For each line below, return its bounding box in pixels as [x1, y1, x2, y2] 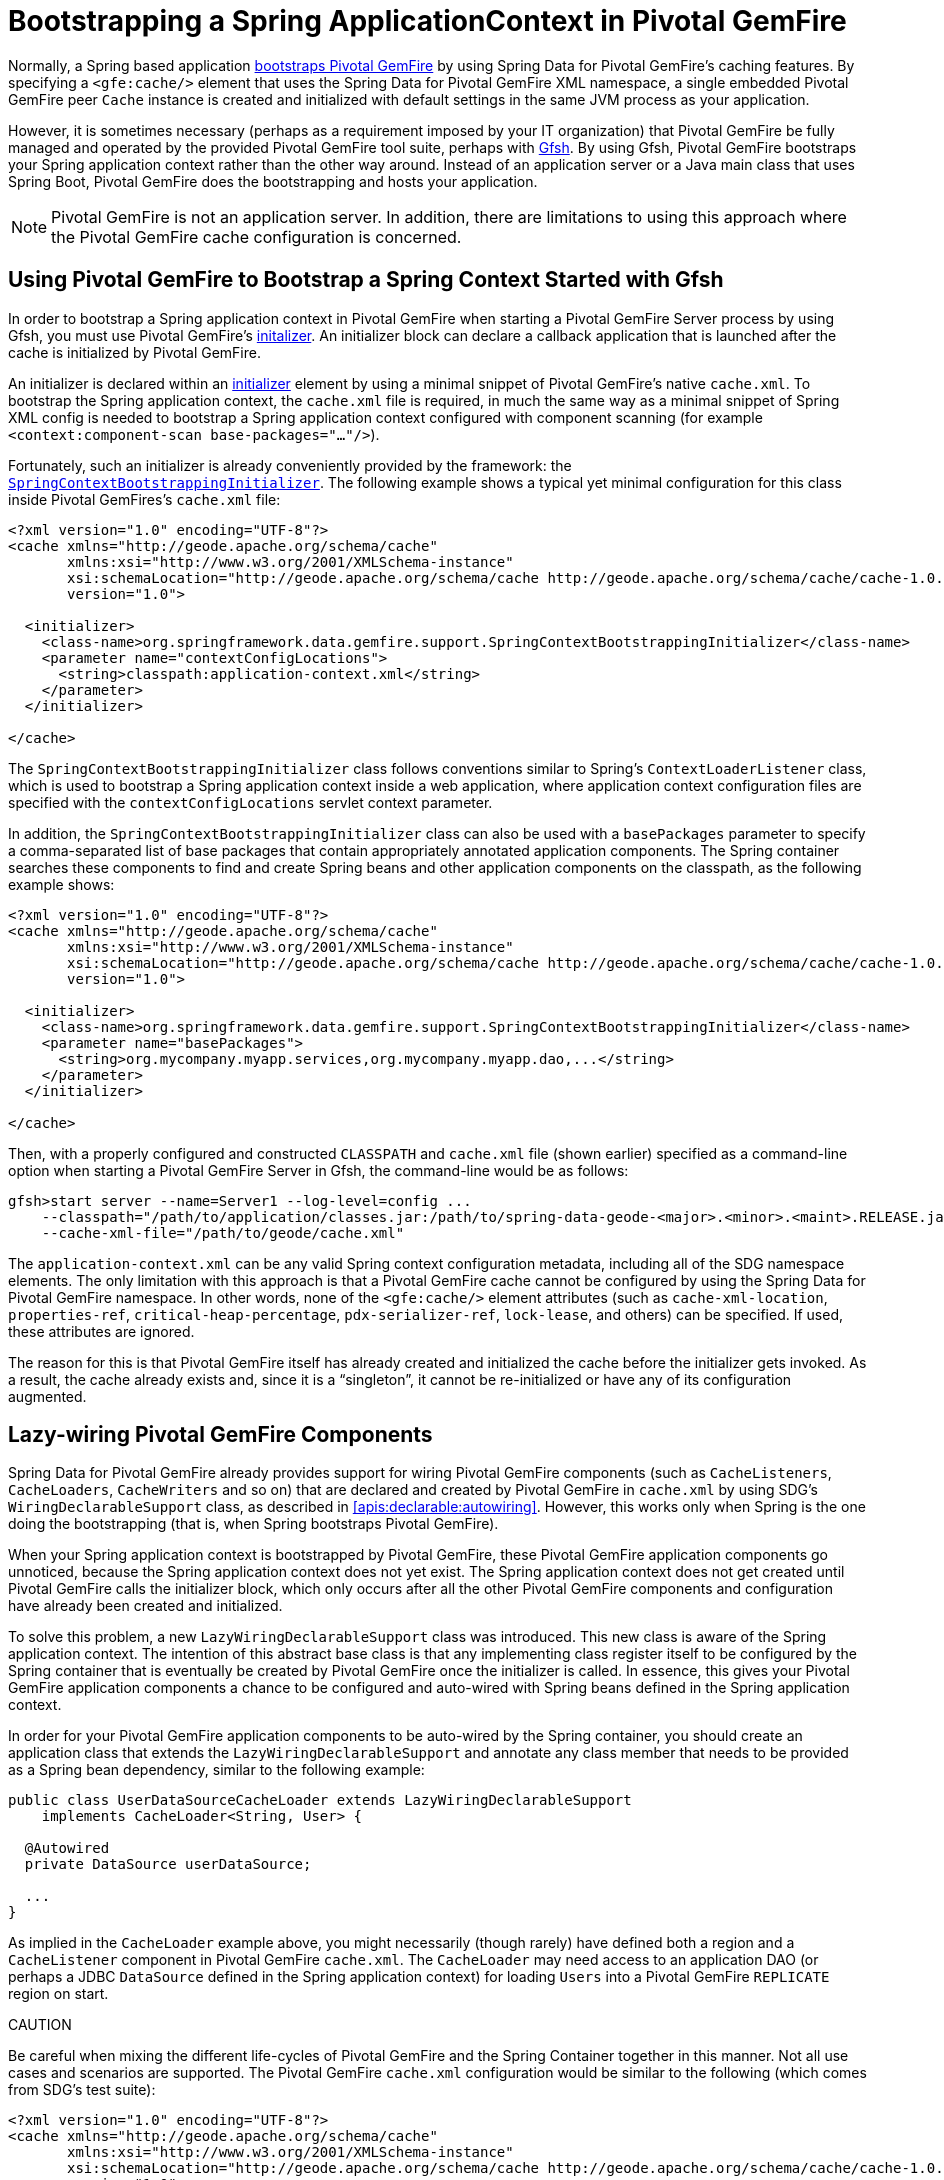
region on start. [8, 1985, 109, 2003]
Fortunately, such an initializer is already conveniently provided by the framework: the [8, 456, 572, 474]
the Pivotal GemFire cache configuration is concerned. [51, 226, 462, 247]
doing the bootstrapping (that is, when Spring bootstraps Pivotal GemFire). [8, 1515, 499, 1533]
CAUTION [8, 2016, 72, 2034]
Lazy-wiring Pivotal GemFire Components [8, 1422, 433, 1448]
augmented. [8, 1387, 87, 1405]
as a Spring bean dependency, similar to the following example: [8, 1761, 425, 1779]
